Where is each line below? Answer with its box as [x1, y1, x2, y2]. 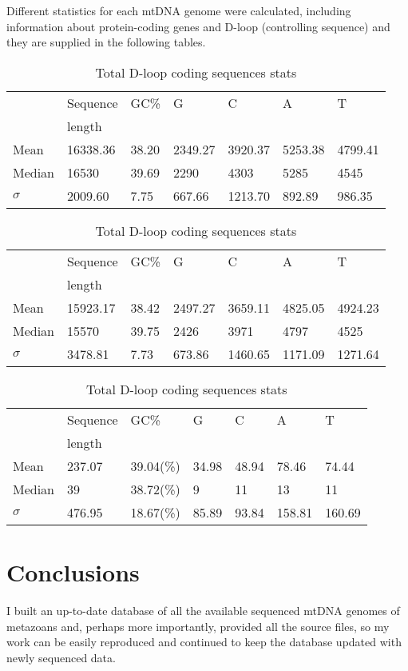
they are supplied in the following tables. [6, 34, 206, 50]
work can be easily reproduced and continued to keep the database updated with [6, 633, 402, 650]
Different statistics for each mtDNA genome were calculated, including [6, 2, 351, 18]
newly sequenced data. [6, 649, 116, 665]
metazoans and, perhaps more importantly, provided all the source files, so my [6, 617, 390, 634]
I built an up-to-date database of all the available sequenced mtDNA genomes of [6, 601, 400, 618]
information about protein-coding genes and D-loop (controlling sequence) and [6, 18, 390, 34]
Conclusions [6, 555, 140, 588]
